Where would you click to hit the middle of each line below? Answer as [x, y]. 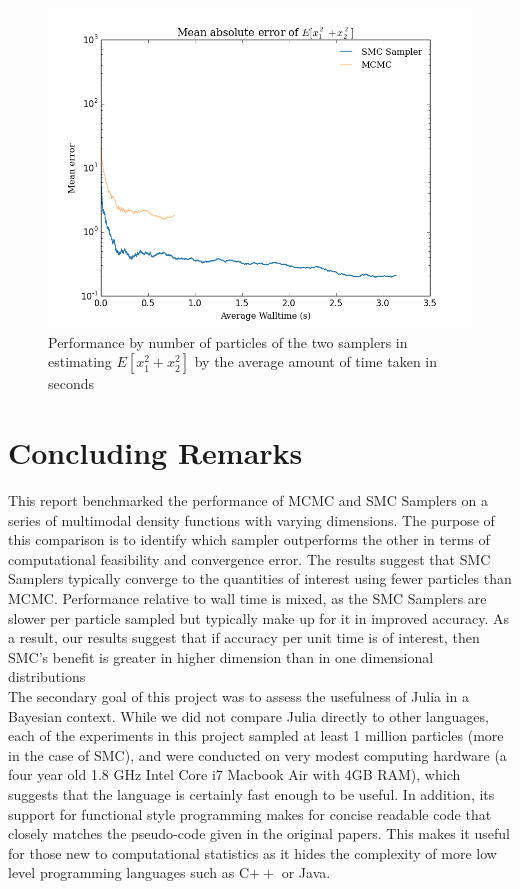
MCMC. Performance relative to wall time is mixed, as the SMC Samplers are [247, 598]
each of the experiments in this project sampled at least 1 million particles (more [256, 735]
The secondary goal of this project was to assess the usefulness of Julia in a [239, 696]
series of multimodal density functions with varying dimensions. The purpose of [251, 519]
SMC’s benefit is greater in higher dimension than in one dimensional [221, 656]
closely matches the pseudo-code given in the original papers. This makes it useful [259, 833]
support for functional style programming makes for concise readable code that [250, 813]
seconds [71, 383]
